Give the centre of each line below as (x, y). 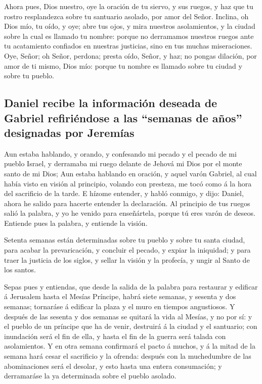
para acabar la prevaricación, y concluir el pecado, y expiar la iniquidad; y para (127, 250)
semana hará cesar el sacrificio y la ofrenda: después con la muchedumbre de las (128, 356)
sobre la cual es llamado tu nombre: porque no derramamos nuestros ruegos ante (129, 36)
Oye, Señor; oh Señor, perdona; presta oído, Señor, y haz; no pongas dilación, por (130, 55)
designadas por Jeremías (69, 132)
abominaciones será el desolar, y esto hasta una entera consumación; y (113, 366)
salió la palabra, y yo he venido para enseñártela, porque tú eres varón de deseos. (130, 213)
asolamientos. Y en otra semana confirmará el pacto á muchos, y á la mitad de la (130, 346)
